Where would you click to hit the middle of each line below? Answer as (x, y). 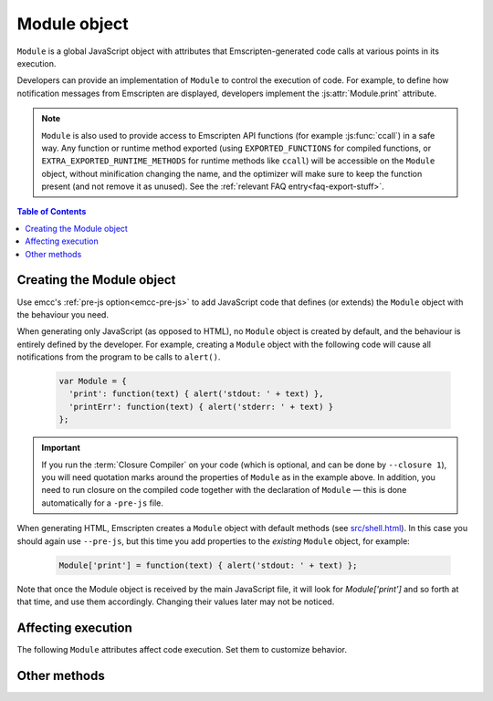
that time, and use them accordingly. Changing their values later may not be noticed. (176, 602)
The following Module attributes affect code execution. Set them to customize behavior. (182, 649)
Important (61, 448)
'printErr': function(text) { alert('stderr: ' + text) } (201, 407)
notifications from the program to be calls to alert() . (119, 357)
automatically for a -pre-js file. (103, 503)
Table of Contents (52, 212)
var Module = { (93, 382)
